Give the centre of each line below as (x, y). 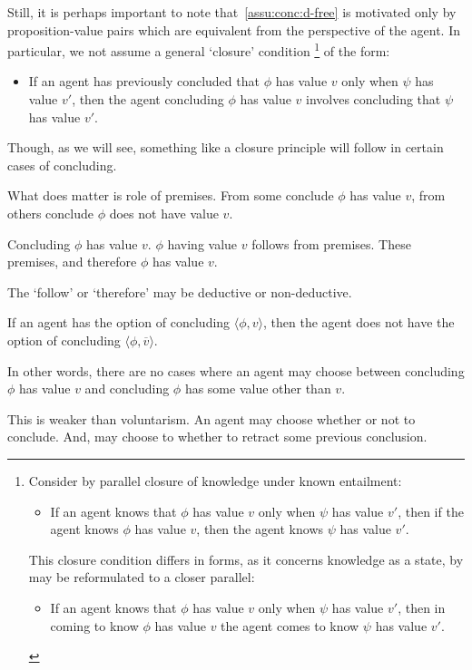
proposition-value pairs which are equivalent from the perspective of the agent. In (234, 29)
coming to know (94, 625)
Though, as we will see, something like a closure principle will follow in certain (226, 147)
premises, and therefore (72, 262)
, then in (422, 607)
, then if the (431, 511)
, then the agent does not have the (359, 322)
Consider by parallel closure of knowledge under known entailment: (215, 480)
